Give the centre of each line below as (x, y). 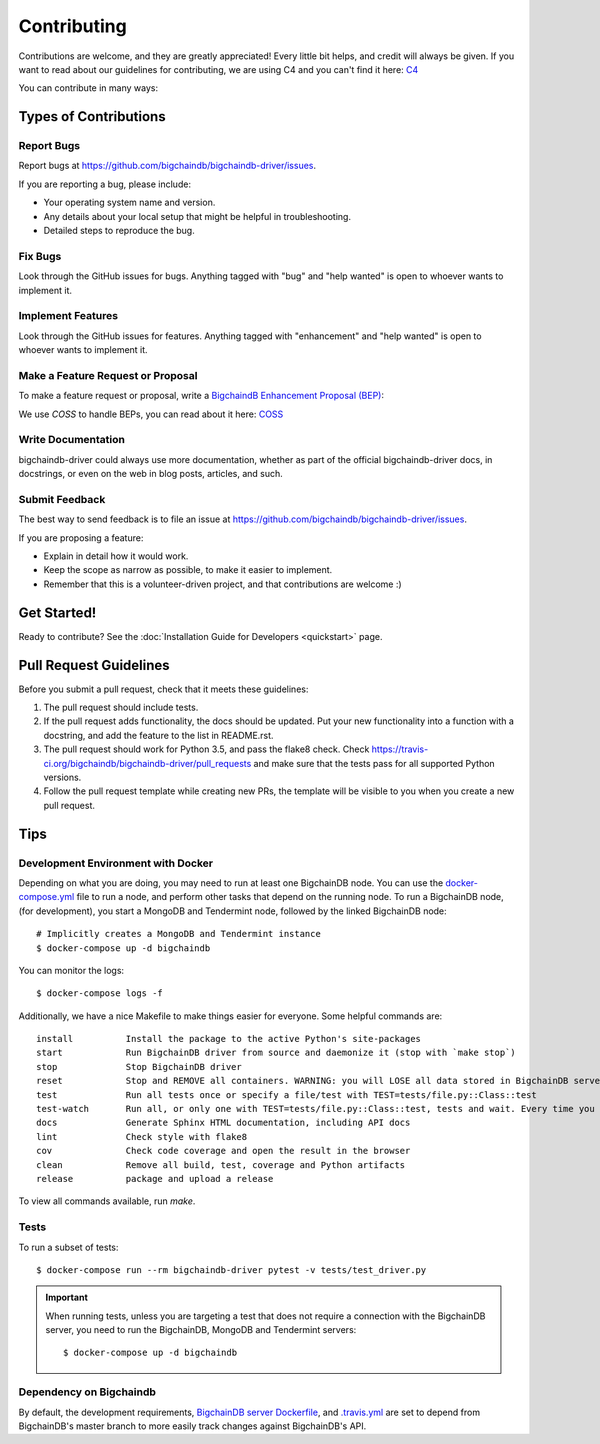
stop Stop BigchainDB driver (139, 1066)
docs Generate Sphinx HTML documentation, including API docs (223, 1123)
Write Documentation (71, 440)
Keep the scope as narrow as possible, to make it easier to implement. (188, 570)
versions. (62, 777)
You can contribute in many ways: (88, 88)
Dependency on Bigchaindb (87, 1392)
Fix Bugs (40, 256)
